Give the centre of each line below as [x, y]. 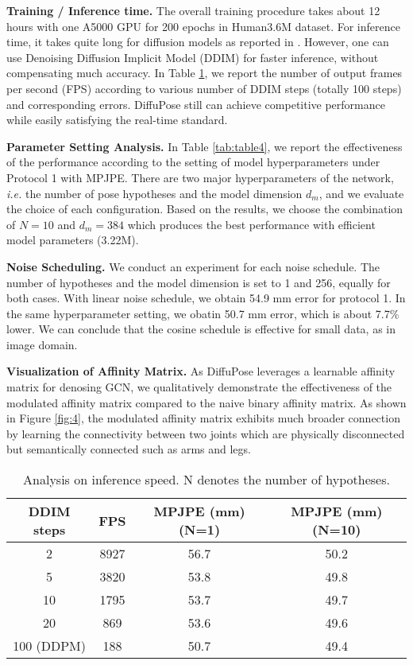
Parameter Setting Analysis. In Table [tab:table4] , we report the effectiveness [205, 146]
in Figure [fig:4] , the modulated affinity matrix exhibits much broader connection [203, 418]
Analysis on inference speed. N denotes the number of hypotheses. [206, 480]
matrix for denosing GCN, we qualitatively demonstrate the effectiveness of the [199, 387]
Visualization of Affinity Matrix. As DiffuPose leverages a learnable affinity [201, 371]
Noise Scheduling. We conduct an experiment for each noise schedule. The [193, 266]
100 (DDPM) [49, 646]
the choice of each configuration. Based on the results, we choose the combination [205, 209]
